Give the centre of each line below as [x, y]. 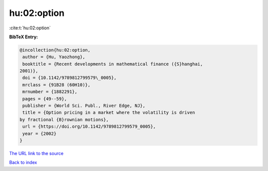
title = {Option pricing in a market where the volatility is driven [109, 113]
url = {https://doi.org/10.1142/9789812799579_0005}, [89, 127]
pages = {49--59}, [45, 99]
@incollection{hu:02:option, [55, 50]
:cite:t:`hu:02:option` [30, 28]
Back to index [23, 163]
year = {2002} [39, 133]
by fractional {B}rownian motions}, [64, 120]
